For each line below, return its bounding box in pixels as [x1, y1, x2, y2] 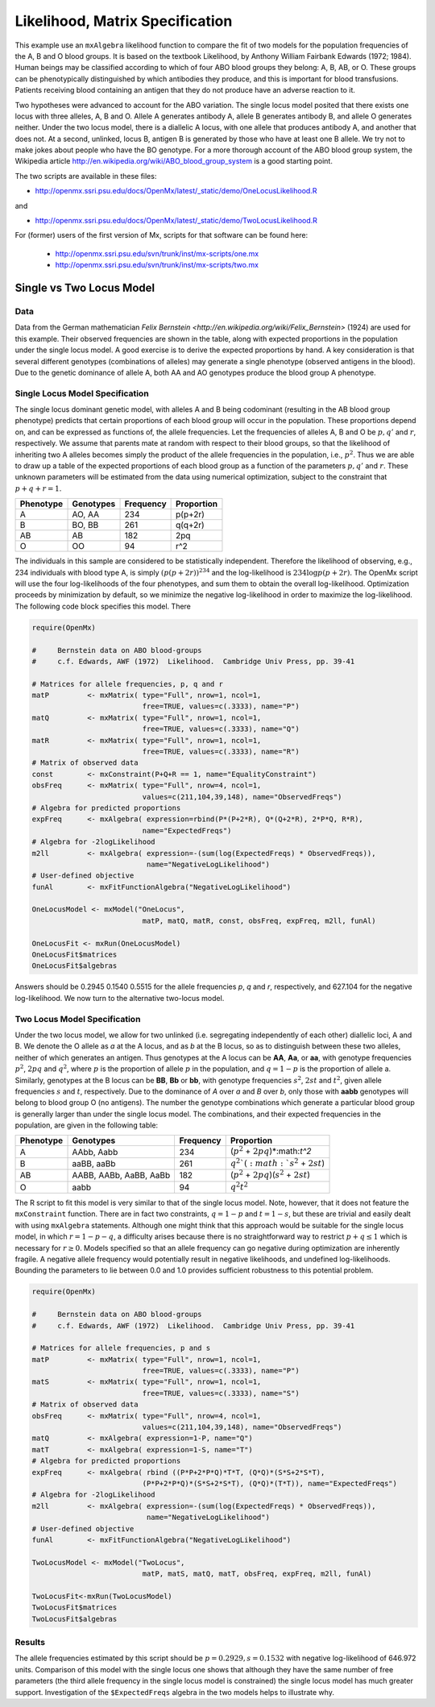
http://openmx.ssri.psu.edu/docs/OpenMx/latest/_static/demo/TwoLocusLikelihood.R [35, 216, 318, 226]
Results [14, 1637, 46, 1648]
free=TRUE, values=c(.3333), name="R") [142, 747, 300, 757]
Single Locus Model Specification [14, 388, 149, 399]
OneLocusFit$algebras [31, 961, 118, 970]
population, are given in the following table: [14, 1120, 159, 1130]
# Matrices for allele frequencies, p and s [31, 1344, 211, 1353]
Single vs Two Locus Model [14, 281, 155, 294]
